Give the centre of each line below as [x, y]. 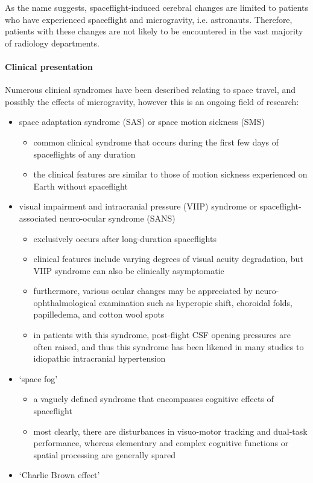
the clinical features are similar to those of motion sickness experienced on [170, 174]
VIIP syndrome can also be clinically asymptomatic [129, 270]
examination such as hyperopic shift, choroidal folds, [196, 302]
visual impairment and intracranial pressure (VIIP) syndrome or [138, 206]
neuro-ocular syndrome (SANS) [117, 218]
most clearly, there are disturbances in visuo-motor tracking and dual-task [170, 431]
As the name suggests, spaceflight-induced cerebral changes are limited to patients [157, 7]
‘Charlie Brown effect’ [59, 475]
